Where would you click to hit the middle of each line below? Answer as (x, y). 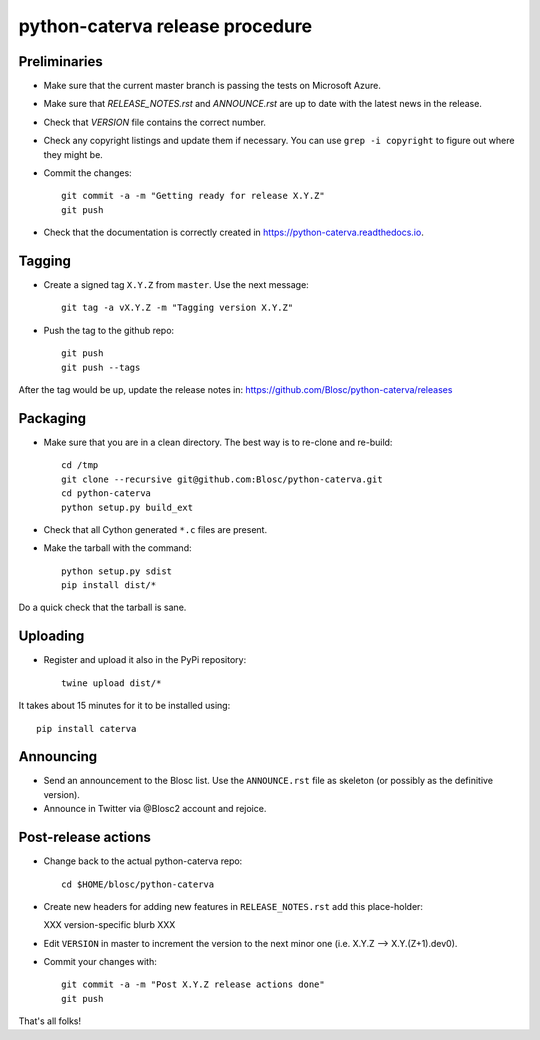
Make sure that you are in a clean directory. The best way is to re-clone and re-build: (218, 442)
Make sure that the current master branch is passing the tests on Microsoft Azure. (212, 86)
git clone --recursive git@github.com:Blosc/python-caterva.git (222, 479)
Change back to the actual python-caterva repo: (143, 861)
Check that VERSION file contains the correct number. (155, 122)
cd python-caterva (106, 493)
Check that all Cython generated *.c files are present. (155, 529)
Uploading (51, 636)
